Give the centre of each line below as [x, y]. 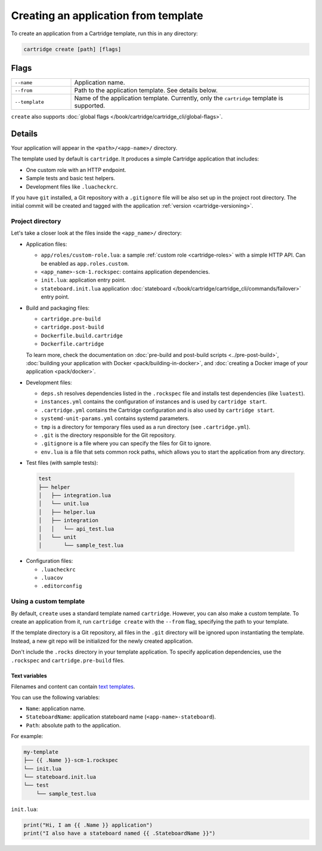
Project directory [36, 221]
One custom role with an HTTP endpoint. [76, 169]
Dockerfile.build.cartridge [82, 335]
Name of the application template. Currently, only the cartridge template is [179, 98]
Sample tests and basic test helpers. [71, 178]
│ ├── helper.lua [67, 512]
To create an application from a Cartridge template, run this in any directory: [104, 33]
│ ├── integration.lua [75, 495]
